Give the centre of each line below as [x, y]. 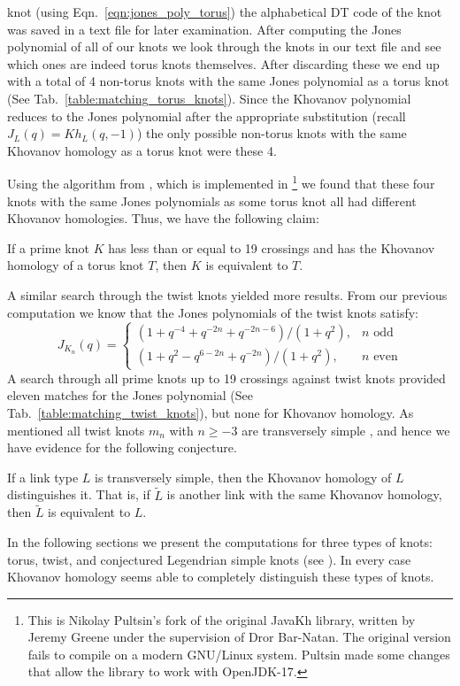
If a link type [43, 477]
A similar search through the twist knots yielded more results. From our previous [227, 294]
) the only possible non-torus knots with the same [272, 133]
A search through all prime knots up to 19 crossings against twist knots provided [226, 378]
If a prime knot [48, 247]
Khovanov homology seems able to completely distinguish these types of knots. [221, 577]
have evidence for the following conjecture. [122, 447]
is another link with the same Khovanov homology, [304, 494]
